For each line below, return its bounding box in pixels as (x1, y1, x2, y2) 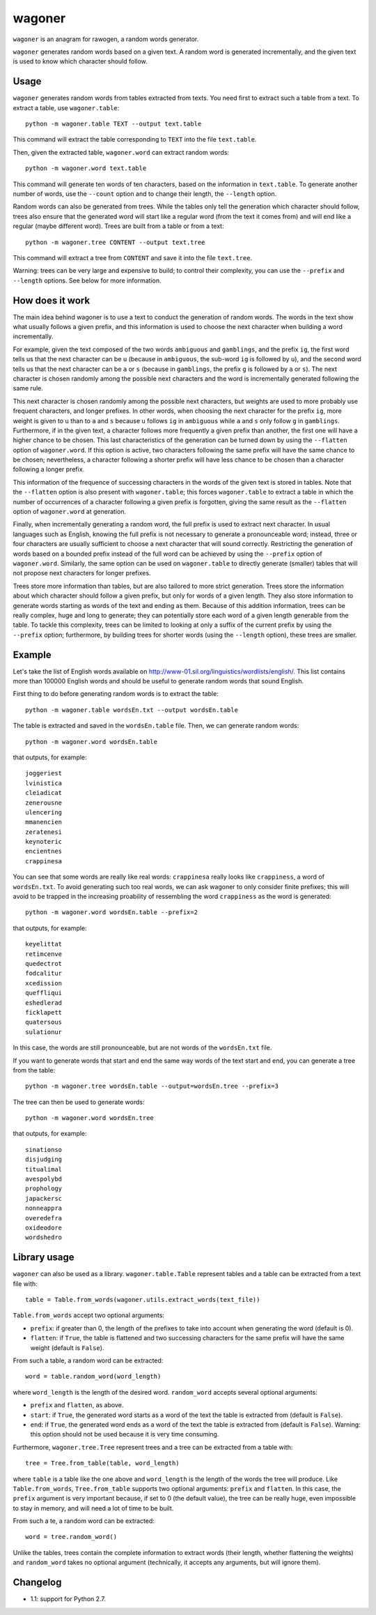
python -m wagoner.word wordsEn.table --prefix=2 (25, 909, 198, 916)
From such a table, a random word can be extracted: (13, 1356, 164, 1365)
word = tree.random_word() (25, 1533, 118, 1541)
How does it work (13, 294, 91, 306)
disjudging (25, 1155, 63, 1164)
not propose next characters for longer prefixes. (13, 569, 151, 577)
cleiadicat (25, 789, 63, 797)
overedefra (25, 1214, 63, 1222)
